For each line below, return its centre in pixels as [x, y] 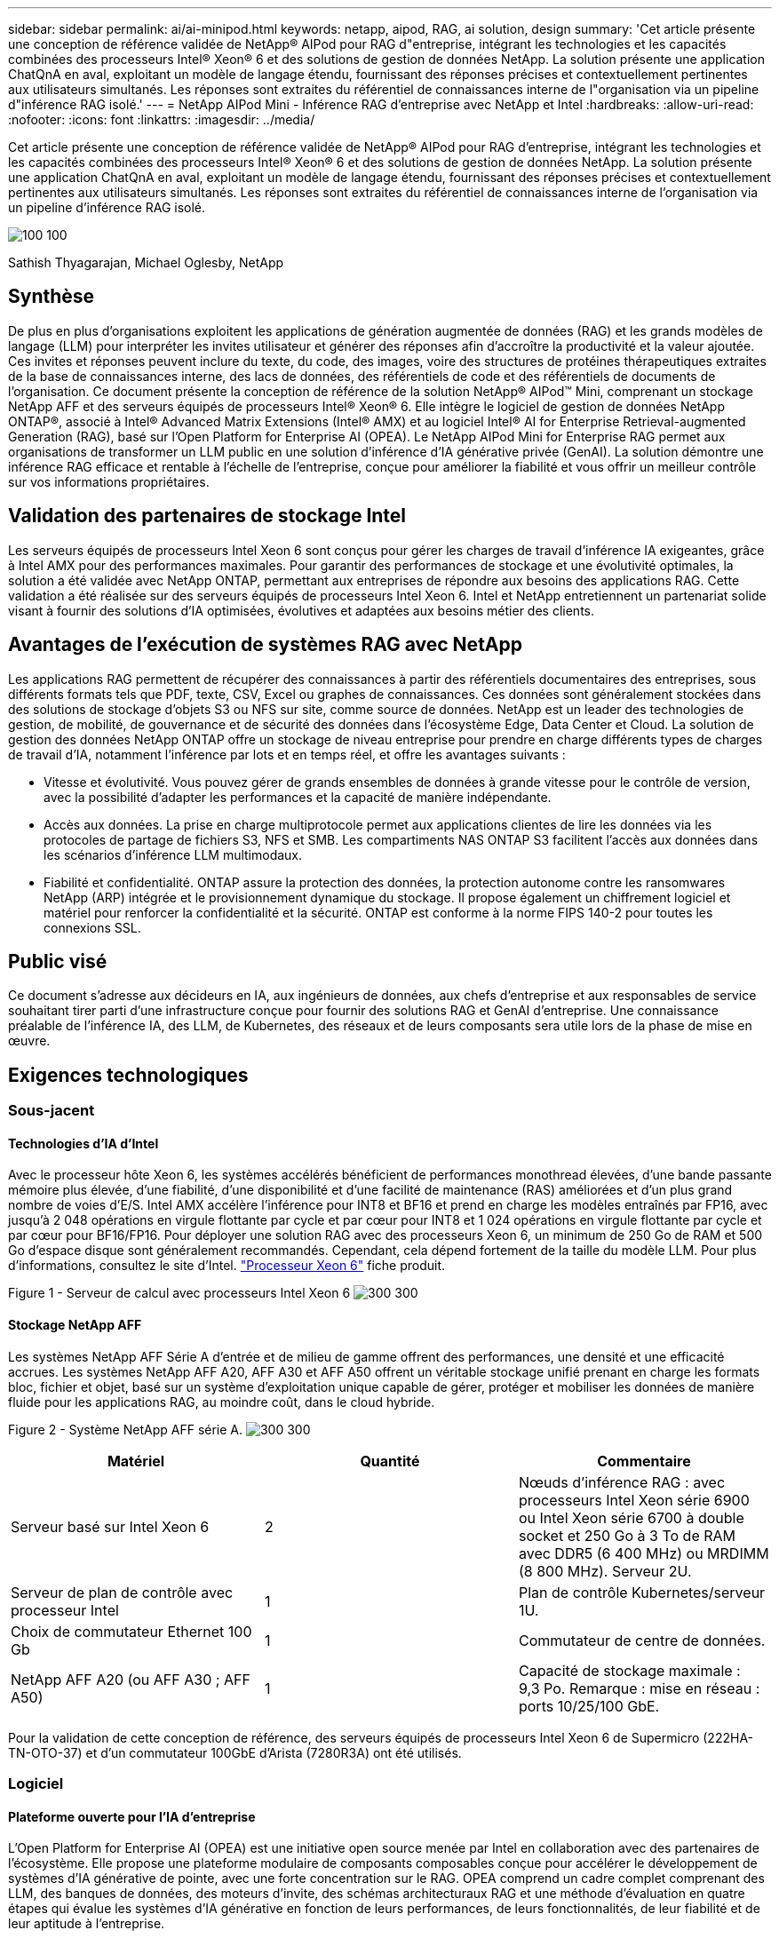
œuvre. [29, 1041]
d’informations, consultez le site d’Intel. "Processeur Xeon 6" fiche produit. [227, 1266]
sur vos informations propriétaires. [109, 481]
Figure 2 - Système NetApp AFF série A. [126, 1429]
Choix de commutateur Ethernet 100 [131, 1631]
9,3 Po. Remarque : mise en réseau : [639, 1688]
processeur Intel [65, 1610]
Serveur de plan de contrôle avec [122, 1592]
